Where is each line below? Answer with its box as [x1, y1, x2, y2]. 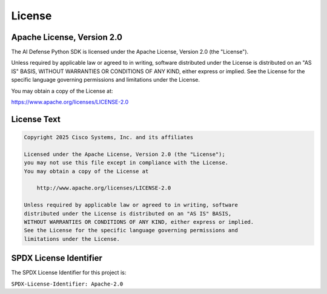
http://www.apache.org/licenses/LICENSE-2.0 [36, 185, 171, 192]
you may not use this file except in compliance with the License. [24, 159, 229, 166]
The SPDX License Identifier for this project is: [11, 269, 127, 276]
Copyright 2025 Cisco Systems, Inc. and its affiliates [24, 134, 194, 141]
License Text [11, 114, 61, 124]
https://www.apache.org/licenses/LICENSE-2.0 [11, 99, 129, 106]
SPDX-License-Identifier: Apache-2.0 [11, 280, 124, 287]
